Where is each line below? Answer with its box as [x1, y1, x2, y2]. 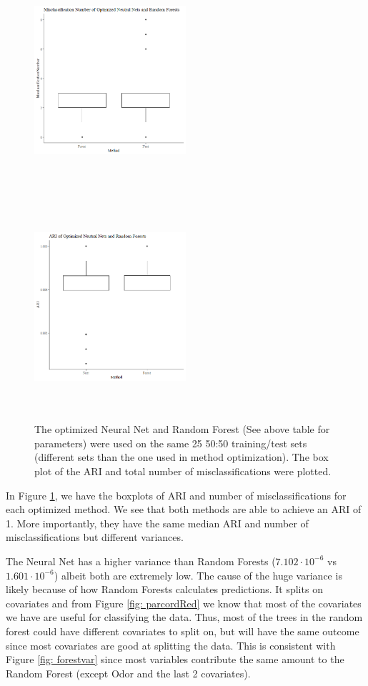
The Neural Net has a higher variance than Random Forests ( [6, 553, 276, 568]
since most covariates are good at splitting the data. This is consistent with [6, 637, 336, 652]
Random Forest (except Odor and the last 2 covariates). [6, 665, 251, 680]
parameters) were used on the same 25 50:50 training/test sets [34, 435, 307, 450]
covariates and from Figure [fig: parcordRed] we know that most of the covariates [6, 595, 362, 610]
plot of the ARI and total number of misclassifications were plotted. [34, 463, 332, 478]
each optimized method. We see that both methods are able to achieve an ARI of [6, 502, 362, 517]
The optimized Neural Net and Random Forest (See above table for [34, 422, 330, 437]
